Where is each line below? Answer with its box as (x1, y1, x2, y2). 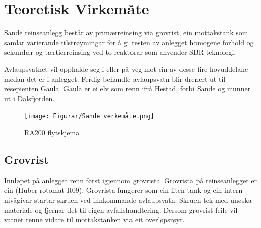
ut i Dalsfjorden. (4, 93, 55, 103)
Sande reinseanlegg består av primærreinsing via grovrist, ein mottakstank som (4, 27, 248, 38)
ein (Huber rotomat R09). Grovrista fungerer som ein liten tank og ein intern (4, 185, 243, 195)
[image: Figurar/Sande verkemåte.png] (24, 112, 154, 120)
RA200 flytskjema (24, 127, 80, 137)
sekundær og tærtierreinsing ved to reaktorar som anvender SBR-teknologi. (4, 47, 236, 57)
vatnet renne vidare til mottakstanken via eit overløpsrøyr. (4, 214, 185, 225)
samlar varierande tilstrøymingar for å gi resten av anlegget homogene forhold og (4, 37, 254, 47)
